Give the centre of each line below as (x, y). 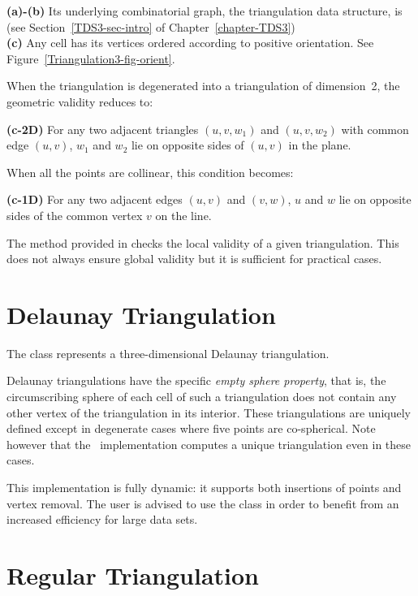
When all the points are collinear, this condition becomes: (150, 172)
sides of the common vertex (75, 215)
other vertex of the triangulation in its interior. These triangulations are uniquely (209, 412)
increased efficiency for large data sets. (102, 519)
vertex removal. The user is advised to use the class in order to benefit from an (203, 503)
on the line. (183, 215)
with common (375, 129)
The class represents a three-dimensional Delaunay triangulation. (168, 353)
